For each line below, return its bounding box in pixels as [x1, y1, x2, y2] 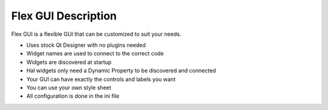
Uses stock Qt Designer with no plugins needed [26, 41, 146, 49]
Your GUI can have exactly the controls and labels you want [26, 75, 176, 83]
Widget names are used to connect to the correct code [26, 50, 164, 57]
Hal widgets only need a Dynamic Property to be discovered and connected [26, 67, 216, 74]
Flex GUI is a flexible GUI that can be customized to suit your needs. [11, 30, 182, 38]
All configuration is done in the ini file [26, 92, 120, 100]
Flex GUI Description [11, 9, 117, 22]
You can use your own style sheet [26, 84, 112, 91]
